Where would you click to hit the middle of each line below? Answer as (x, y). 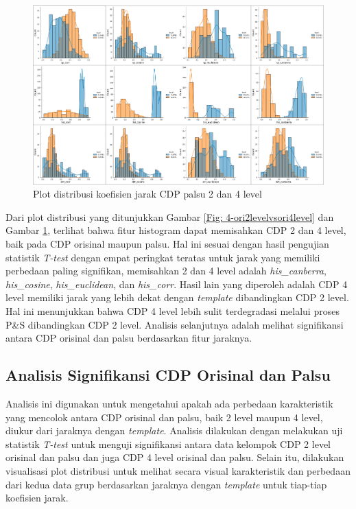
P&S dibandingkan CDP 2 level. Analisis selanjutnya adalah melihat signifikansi (175, 324)
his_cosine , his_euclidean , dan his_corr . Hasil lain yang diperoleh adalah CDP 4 (177, 284)
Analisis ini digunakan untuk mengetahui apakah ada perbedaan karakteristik (169, 404)
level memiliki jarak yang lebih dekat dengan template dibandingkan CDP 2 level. (177, 297)
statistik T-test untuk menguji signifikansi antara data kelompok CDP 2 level (168, 443)
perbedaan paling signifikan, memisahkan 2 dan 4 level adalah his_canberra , (166, 271)
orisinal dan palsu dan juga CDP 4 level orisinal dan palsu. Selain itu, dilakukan (175, 457)
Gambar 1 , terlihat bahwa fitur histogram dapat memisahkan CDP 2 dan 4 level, (176, 230)
